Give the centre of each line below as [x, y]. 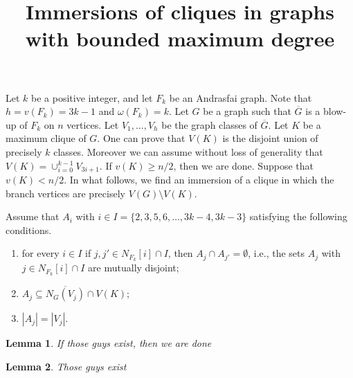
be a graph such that [247, 111]
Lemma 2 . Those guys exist [66, 366]
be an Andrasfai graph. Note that [241, 97]
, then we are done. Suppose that [243, 165]
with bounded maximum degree [180, 38]
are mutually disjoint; [134, 268]
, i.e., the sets [277, 253]
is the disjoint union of [270, 138]
